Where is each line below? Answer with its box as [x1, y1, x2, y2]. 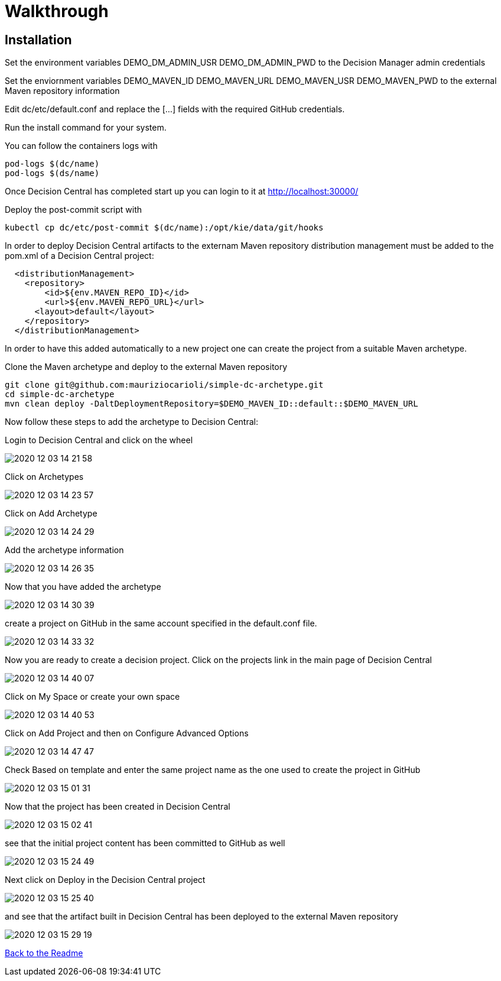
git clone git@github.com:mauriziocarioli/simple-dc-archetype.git [5, 380, 324, 390]
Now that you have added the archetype [5, 582, 161, 592]
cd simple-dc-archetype [5, 389, 115, 399]
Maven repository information [5, 86, 120, 96]
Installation [5, 32, 72, 47]
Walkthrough [5, 1, 109, 21]
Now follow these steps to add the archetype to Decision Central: [5, 417, 258, 427]
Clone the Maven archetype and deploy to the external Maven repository [5, 362, 288, 372]
